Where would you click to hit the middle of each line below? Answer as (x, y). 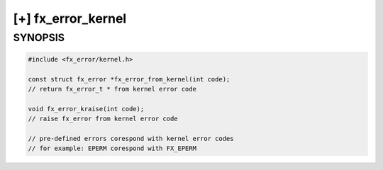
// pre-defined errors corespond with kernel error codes (131, 138)
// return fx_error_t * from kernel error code (112, 89)
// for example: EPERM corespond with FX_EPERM (112, 148)
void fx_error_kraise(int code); (86, 109)
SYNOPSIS (39, 38)
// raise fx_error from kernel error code (103, 119)
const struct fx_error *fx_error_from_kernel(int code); (129, 79)
